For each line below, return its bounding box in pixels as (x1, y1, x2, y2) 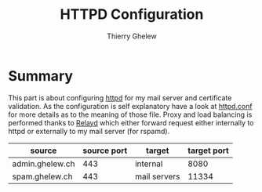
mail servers (134, 171, 180, 182)
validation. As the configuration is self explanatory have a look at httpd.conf (8, 101, 253, 110)
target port (187, 145, 229, 156)
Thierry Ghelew (107, 31, 157, 41)
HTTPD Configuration (60, 5, 204, 24)
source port (82, 145, 128, 156)
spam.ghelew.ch (12, 171, 73, 182)
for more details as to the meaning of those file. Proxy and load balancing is (8, 110, 253, 119)
